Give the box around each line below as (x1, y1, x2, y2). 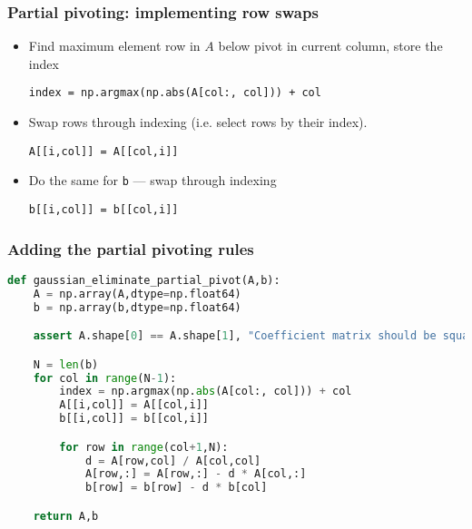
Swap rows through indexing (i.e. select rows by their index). (28, 113, 368, 132)
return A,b (33, 509, 99, 523)
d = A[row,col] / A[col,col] (84, 454, 261, 467)
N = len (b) (33, 358, 99, 371)
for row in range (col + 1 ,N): (59, 440, 229, 454)
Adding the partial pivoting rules (7, 237, 254, 260)
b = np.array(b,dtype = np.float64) (33, 300, 241, 314)
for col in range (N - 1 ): (33, 371, 177, 385)
